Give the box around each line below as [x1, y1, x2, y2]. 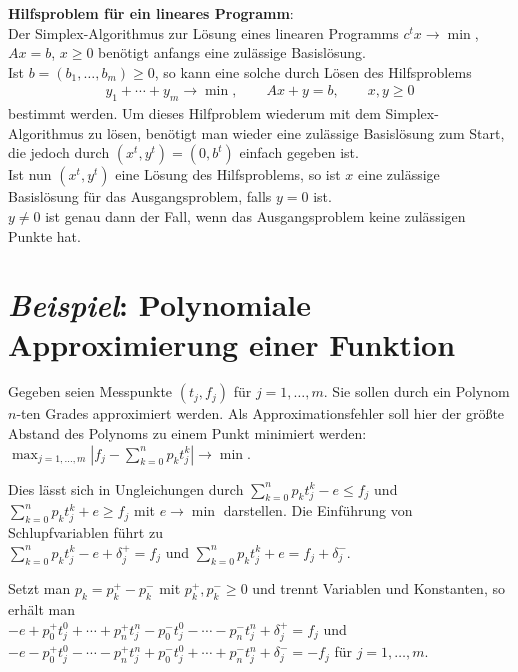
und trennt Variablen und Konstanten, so [252, 578, 505, 599]
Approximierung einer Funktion [8, 323, 456, 364]
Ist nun [8, 164, 52, 185]
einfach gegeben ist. [239, 142, 359, 163]
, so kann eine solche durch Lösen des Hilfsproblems [154, 61, 472, 82]
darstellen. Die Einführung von [223, 500, 413, 521]
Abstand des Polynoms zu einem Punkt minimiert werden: [8, 423, 367, 444]
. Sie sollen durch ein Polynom [323, 381, 510, 402]
